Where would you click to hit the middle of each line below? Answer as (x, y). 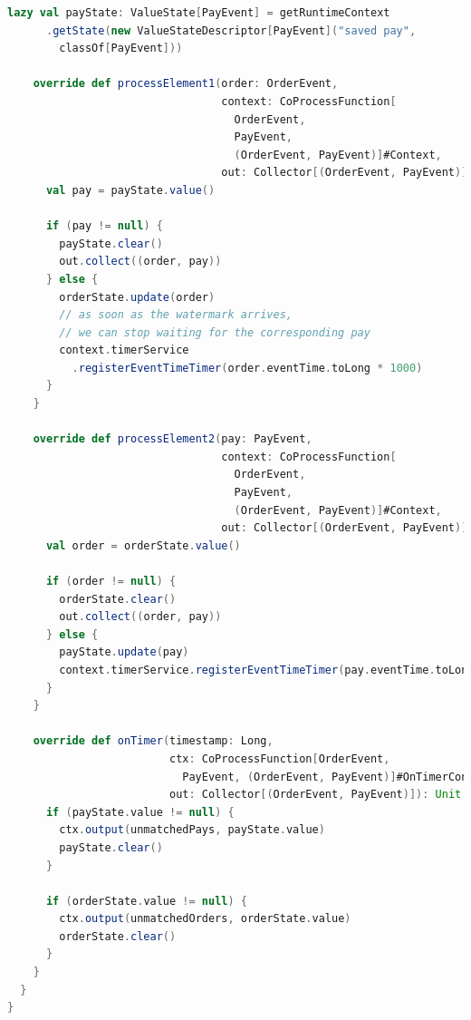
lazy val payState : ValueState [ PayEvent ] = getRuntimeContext (199, 13)
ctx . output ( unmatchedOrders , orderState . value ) (205, 919)
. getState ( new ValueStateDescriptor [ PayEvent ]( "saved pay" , (231, 30)
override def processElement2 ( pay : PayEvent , (173, 439)
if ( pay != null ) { (104, 226)
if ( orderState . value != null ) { (146, 901)
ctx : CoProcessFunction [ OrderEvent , (279, 758)
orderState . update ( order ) (137, 297)
